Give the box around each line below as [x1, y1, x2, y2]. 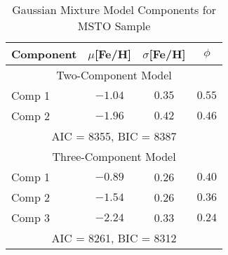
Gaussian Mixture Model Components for [12, 1, 216, 18]
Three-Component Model [52, 148, 176, 164]
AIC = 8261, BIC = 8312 [51, 230, 177, 246]
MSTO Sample [77, 18, 151, 34]
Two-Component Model [56, 67, 172, 83]
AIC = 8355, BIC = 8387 [51, 128, 177, 144]
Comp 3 [11, 209, 51, 225]
